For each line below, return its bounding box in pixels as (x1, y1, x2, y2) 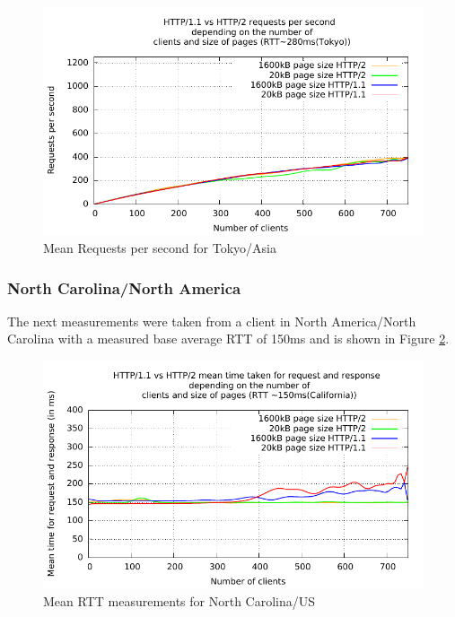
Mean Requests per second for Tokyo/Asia (43, 238, 276, 256)
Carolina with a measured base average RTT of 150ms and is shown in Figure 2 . (7, 329, 450, 348)
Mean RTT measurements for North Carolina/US (43, 591, 316, 610)
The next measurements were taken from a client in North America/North (7, 311, 416, 330)
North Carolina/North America (7, 276, 241, 299)
